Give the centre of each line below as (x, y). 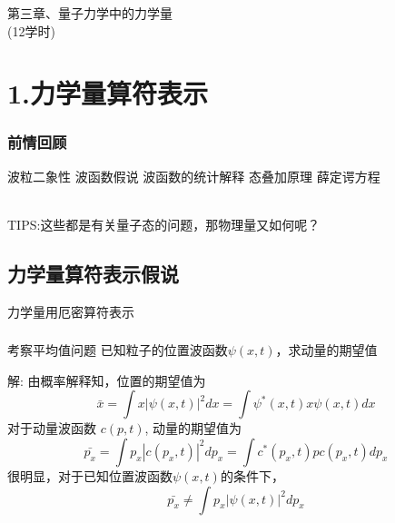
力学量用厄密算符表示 (71, 311)
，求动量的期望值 (326, 350)
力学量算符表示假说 (93, 273)
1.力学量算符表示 (108, 93)
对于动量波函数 (52, 428)
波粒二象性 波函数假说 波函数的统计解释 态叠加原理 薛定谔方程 (194, 176)
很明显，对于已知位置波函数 (90, 475)
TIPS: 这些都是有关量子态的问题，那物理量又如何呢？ (164, 224)
